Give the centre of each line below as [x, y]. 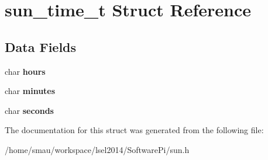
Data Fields [41, 46]
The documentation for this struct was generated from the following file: [134, 130]
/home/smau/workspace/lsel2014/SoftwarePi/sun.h [97, 149]
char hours [25, 71]
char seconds [29, 110]
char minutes [30, 91]
